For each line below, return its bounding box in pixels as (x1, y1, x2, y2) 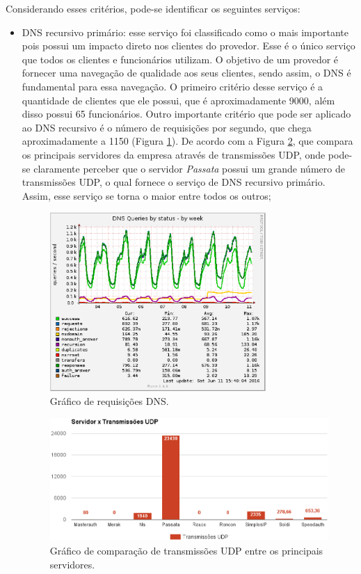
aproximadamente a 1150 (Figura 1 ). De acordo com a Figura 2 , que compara (22, 134, 353, 148)
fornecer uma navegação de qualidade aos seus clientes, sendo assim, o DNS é (22, 65, 351, 80)
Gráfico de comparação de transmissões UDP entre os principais (49, 543, 323, 557)
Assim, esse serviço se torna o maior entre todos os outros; (22, 188, 271, 202)
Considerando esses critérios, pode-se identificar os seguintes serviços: (6, 1, 300, 15)
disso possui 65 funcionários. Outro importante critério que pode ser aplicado (22, 106, 351, 121)
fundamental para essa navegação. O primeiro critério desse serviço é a (22, 79, 323, 93)
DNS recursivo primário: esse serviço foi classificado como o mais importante (22, 24, 348, 39)
